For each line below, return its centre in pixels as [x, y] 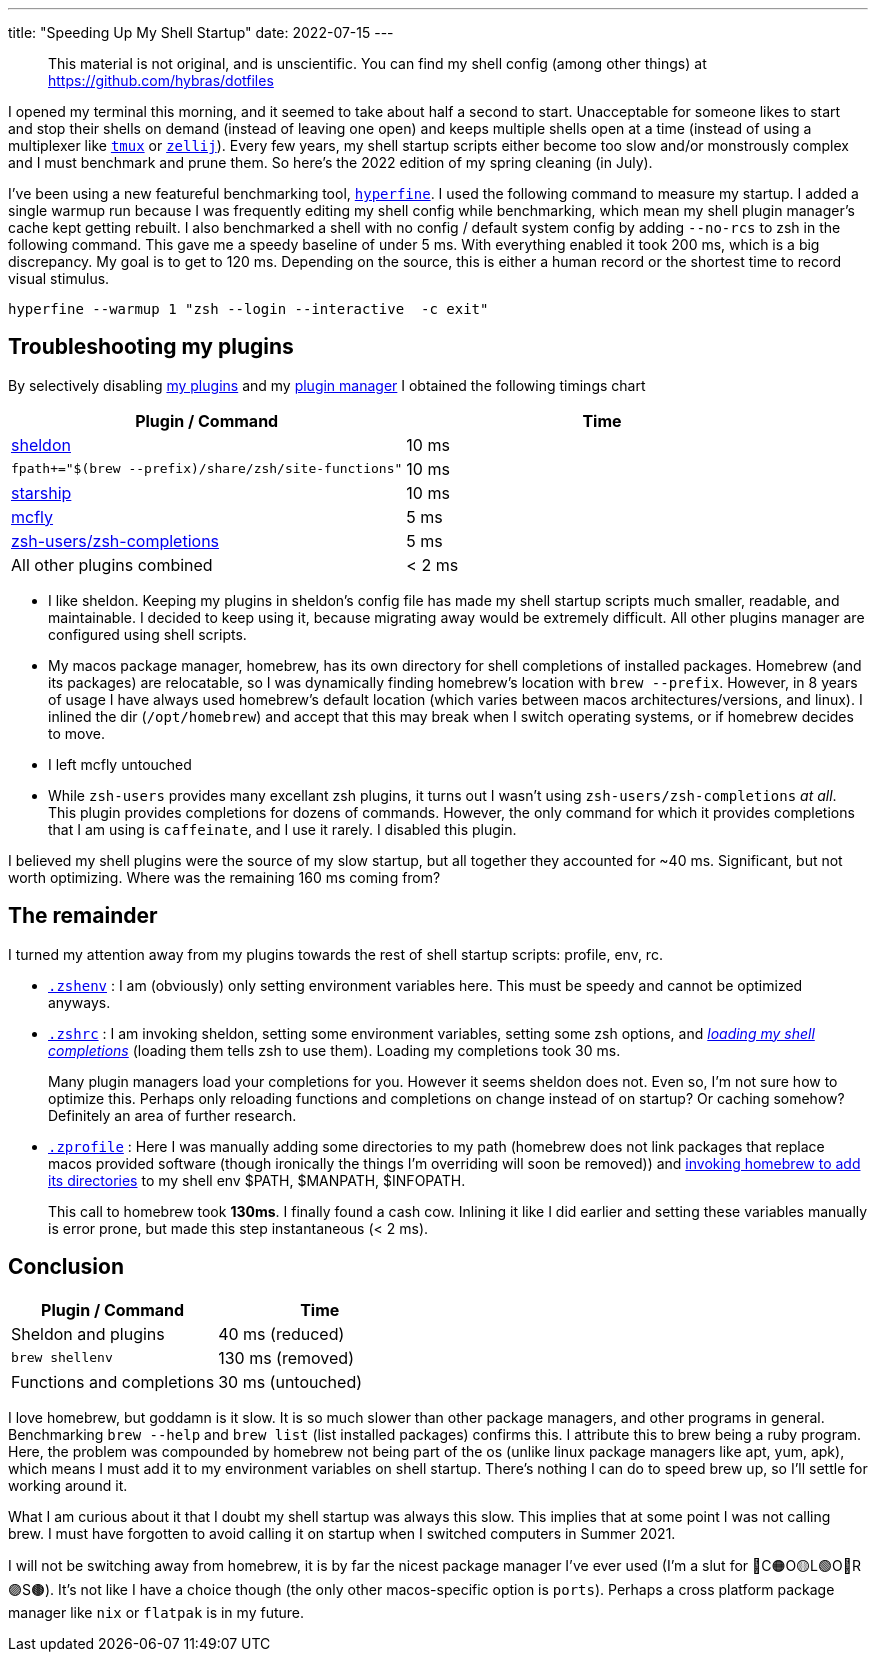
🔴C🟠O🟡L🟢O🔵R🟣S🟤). [806, 1565]
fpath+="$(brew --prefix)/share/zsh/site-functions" [207, 469]
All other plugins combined [112, 564]
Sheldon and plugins [88, 1333]
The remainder [83, 916]
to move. [76, 733]
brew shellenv [62, 1358]
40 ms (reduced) [281, 1333]
